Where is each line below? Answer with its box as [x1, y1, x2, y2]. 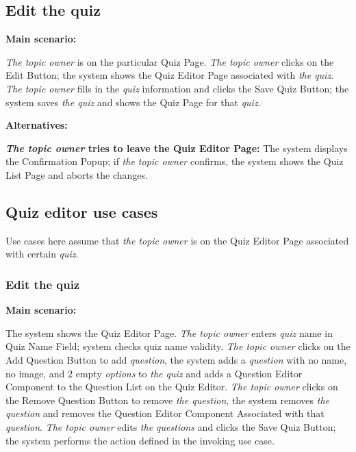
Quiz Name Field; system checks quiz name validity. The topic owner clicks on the [5, 339, 351, 353]
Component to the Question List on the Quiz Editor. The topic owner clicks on [5, 379, 338, 394]
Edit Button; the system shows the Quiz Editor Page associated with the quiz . [5, 68, 334, 82]
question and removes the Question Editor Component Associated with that [5, 406, 325, 420]
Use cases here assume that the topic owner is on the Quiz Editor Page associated [5, 233, 349, 247]
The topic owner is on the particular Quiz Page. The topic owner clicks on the [5, 54, 334, 68]
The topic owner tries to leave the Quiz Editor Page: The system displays [5, 140, 348, 155]
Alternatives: [5, 118, 68, 132]
